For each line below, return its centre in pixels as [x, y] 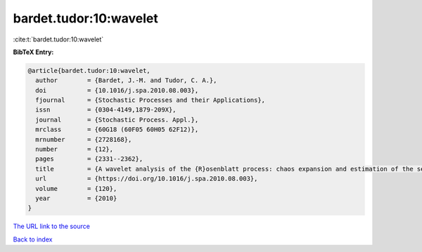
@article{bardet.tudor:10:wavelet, [89, 71]
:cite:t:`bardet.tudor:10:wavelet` [58, 39]
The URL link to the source [52, 226]
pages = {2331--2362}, [89, 159]
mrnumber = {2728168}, [84, 139]
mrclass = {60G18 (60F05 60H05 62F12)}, [117, 130]
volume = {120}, [76, 188]
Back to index [33, 239]
